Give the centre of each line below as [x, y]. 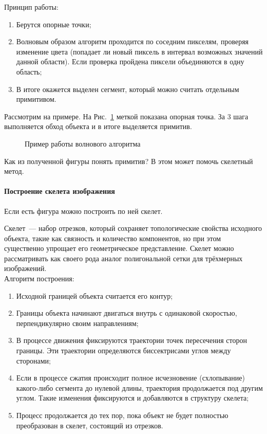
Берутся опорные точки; [54, 24]
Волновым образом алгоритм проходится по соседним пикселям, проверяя [132, 41]
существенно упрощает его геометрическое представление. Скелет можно [119, 248]
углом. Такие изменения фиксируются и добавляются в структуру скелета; [132, 398]
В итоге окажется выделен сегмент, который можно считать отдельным [128, 89]
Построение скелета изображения [60, 191]
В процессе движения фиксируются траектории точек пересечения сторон [131, 340]
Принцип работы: [31, 7]
